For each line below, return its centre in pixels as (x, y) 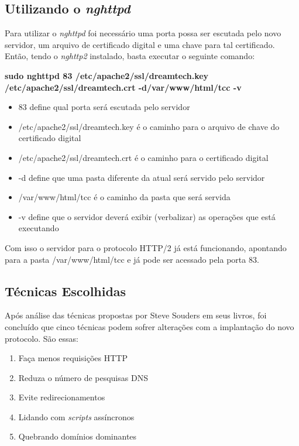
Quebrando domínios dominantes (78, 436)
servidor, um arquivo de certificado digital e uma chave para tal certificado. (140, 44)
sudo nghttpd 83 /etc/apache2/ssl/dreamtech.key (107, 75)
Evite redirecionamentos (62, 397)
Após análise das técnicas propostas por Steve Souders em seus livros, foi (136, 315)
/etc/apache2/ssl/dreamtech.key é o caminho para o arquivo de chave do (149, 126)
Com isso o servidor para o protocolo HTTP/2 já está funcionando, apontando (146, 247)
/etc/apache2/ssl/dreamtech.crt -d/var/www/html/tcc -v (123, 87)
